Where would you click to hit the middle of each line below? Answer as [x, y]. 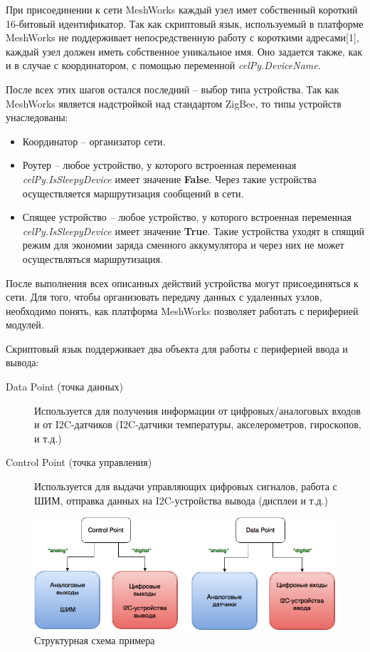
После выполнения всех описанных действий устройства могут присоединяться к [182, 283]
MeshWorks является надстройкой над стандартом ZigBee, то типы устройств [174, 103]
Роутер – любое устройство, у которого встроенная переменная [159, 165]
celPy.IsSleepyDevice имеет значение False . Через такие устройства [169, 178]
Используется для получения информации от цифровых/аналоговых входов [197, 410]
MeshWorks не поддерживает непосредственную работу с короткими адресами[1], [183, 37]
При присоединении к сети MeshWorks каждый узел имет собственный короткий [182, 9]
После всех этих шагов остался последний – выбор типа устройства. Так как [173, 89]
